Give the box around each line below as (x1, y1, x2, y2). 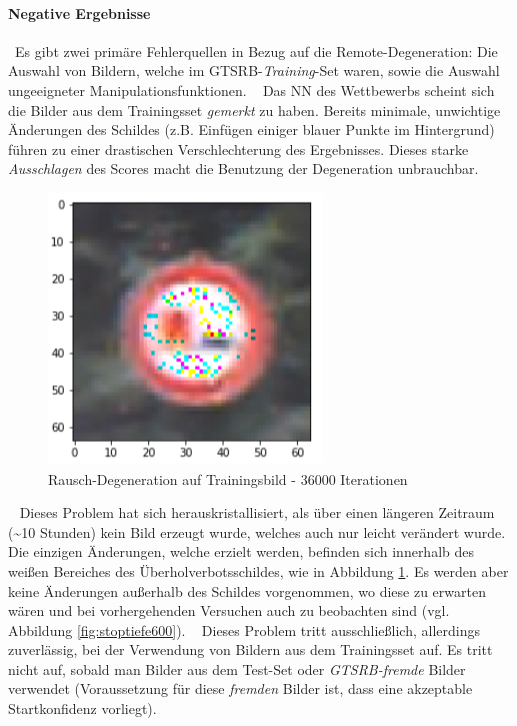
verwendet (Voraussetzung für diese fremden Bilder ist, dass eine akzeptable (8, 678, 473, 699)
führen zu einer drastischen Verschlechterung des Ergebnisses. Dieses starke (8, 138, 469, 159)
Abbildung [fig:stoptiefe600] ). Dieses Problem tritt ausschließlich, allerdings (8, 619, 480, 640)
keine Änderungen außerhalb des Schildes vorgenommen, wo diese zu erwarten (8, 580, 486, 601)
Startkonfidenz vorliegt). (8, 698, 157, 719)
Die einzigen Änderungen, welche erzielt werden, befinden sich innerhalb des (8, 541, 475, 562)
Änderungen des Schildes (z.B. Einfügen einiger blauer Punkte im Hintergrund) (8, 119, 495, 140)
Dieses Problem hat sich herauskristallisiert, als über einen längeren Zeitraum (19, 502, 495, 523)
